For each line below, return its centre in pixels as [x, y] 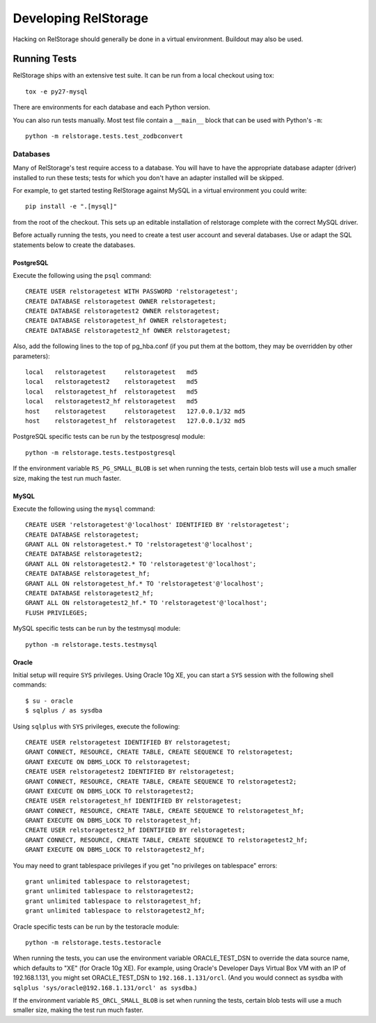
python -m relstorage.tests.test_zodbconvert [104, 136]
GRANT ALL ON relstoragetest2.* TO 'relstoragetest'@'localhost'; [141, 564]
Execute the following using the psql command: [82, 275]
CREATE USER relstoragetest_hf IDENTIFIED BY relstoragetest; [134, 801]
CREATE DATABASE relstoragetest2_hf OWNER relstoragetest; [128, 330]
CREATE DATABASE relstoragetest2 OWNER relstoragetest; [123, 311]
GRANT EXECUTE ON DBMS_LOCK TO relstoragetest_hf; [113, 821]
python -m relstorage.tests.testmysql [92, 644]
